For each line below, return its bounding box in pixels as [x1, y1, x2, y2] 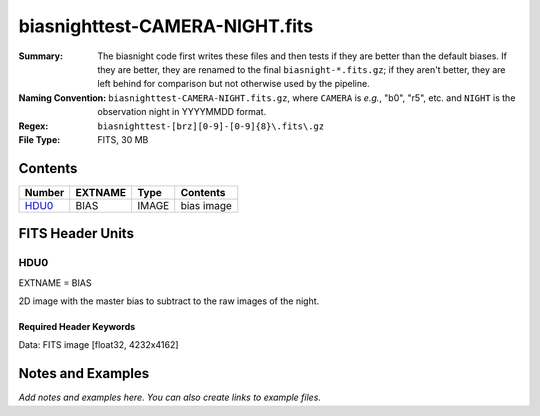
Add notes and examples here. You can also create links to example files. [18, 391, 322, 404]
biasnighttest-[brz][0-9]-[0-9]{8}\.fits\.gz [97, 120, 325, 132]
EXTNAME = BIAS [18, 276, 92, 289]
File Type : [18, 133, 61, 145]
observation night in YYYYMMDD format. [97, 106, 267, 118]
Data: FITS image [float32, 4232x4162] [18, 339, 179, 351]
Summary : [18, 50, 64, 62]
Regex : [18, 120, 49, 132]
